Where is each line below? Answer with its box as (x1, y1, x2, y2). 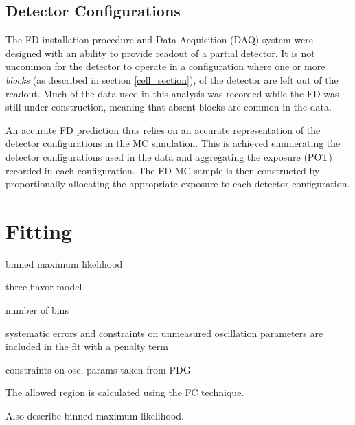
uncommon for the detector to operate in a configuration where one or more (5, 59, 325, 73)
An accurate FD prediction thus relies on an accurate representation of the (5, 122, 321, 137)
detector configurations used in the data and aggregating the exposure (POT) (5, 149, 332, 163)
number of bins (5, 303, 69, 317)
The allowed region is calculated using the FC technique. (5, 385, 244, 400)
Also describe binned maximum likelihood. (5, 409, 184, 423)
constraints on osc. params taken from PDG (5, 362, 191, 376)
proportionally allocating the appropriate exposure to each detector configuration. (5, 176, 350, 191)
